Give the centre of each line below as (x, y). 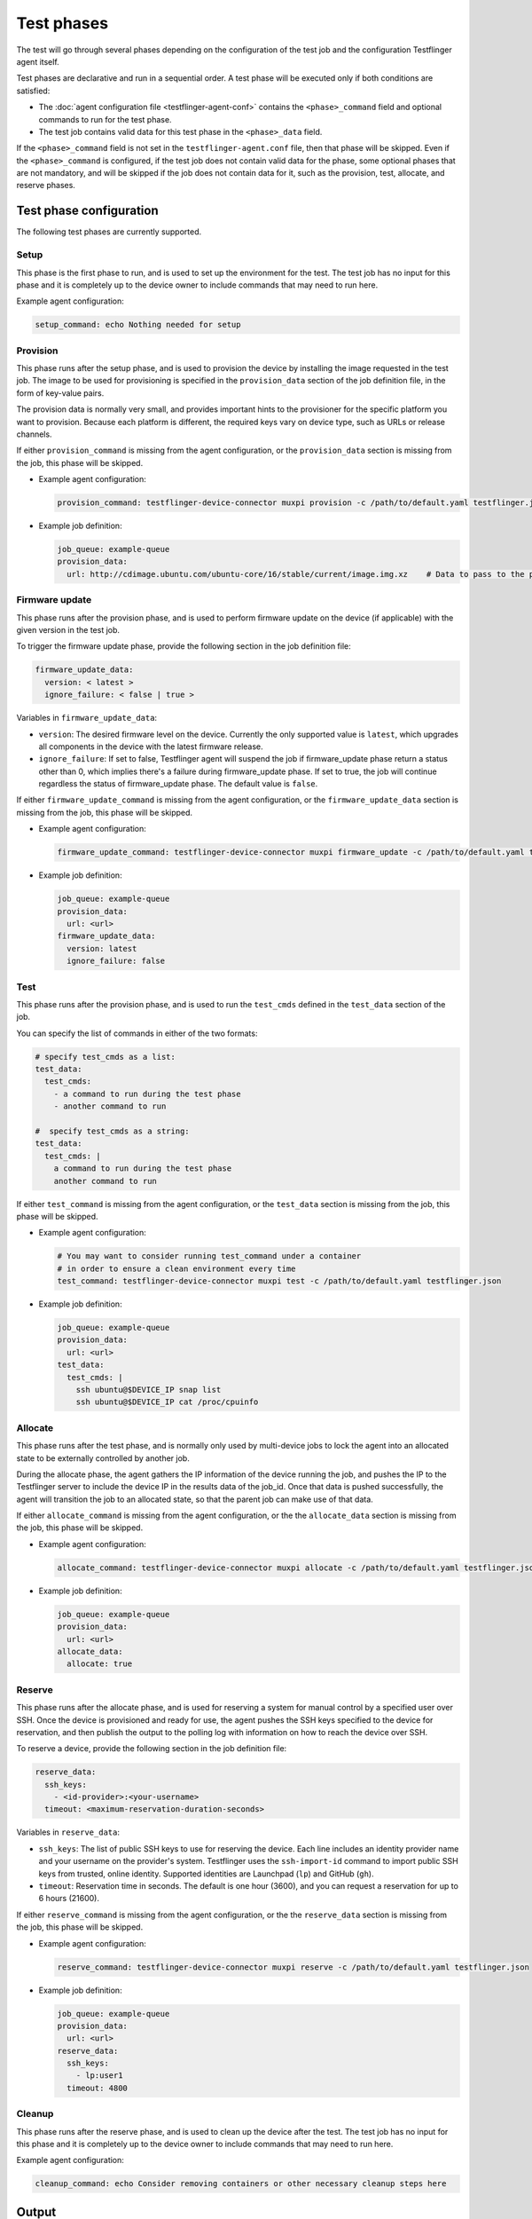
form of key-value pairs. (60, 393)
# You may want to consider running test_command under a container (209, 1256)
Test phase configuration (87, 211)
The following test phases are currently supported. (109, 232)
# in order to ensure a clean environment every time (176, 1268)
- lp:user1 (99, 2076)
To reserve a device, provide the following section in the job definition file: (152, 1749)
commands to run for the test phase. (105, 119)
